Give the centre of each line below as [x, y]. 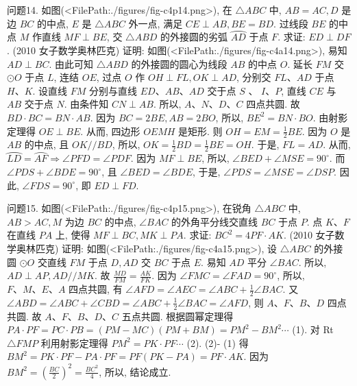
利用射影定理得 [74, 342]
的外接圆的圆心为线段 [179, 63]
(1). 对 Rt [313, 329]
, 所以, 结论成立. [135, 371]
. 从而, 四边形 [110, 131]
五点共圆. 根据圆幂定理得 [177, 316]
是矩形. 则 [200, 131]
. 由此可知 [71, 63]
